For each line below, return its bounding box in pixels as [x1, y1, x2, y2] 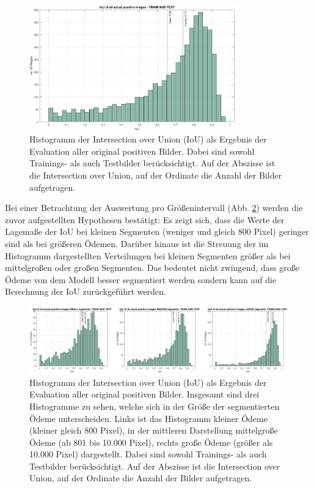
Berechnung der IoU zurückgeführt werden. [5, 285, 166, 298]
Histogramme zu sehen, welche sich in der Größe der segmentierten [29, 399, 280, 412]
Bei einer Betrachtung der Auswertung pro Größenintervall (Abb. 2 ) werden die [5, 201, 303, 214]
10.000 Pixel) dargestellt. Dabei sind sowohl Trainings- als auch [29, 448, 267, 460]
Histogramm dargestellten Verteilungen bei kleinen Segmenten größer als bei [5, 249, 291, 262]
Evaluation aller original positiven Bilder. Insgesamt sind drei [29, 388, 260, 401]
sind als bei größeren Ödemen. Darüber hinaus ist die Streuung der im [5, 237, 269, 250]
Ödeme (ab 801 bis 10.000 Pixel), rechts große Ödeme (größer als [29, 435, 273, 448]
